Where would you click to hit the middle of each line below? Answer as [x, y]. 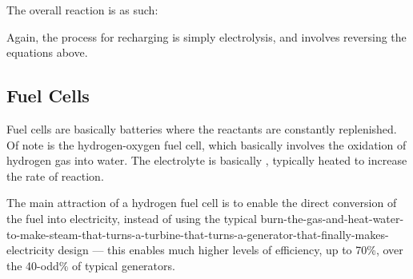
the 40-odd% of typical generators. [91, 265]
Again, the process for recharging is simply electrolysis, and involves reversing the [206, 36]
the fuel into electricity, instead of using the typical [132, 218]
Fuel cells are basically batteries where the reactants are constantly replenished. [202, 128]
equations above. [47, 52]
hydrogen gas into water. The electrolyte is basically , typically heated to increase [207, 160]
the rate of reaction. [55, 175]
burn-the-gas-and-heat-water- [332, 218]
